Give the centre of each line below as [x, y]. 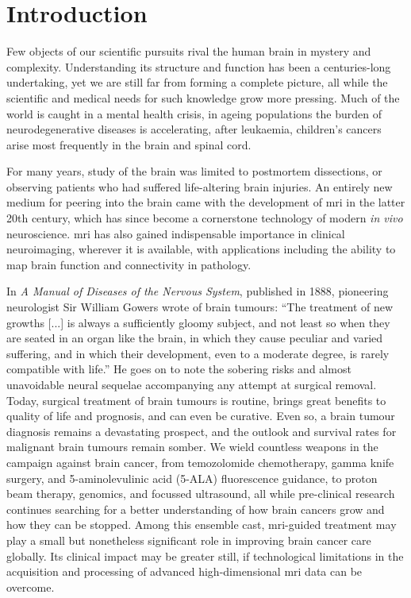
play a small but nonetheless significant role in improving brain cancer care [189, 540]
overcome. [31, 586]
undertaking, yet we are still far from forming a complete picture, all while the [197, 82]
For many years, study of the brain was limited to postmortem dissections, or [194, 171]
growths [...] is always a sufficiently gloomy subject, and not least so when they [198, 322]
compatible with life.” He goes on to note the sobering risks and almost [179, 369]
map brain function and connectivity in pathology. [129, 264]
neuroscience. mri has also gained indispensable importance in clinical [176, 233]
